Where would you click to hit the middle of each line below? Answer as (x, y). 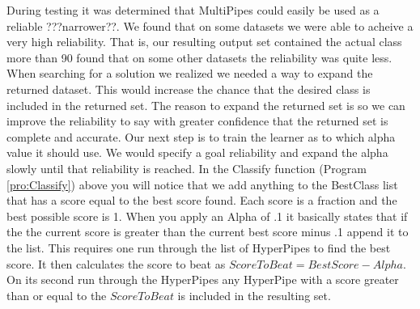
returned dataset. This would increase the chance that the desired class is (189, 89)
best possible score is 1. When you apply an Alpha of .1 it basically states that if (207, 216)
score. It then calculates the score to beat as (116, 263)
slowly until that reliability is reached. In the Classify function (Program (187, 168)
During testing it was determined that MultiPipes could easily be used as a (193, 10)
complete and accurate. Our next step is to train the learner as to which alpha (201, 136)
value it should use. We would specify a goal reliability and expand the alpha (197, 152)
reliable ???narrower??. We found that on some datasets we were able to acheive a (210, 25)
